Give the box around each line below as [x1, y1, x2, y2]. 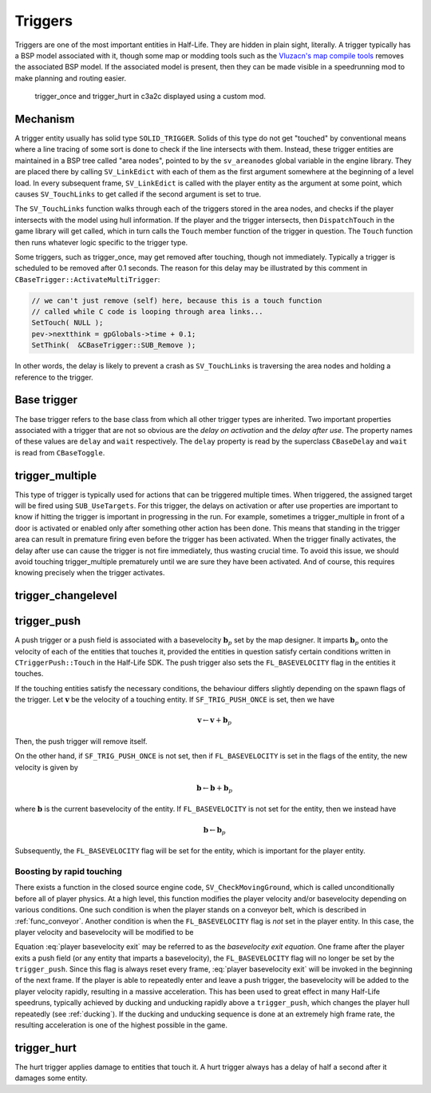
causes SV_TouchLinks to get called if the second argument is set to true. [14, 189, 262, 199]
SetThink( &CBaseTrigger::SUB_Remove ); [31, 340, 196, 350]
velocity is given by [14, 762, 79, 772]
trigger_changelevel [14, 589, 117, 602]
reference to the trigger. [14, 372, 93, 382]
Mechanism [14, 112, 75, 125]
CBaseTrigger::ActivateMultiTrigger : [14, 274, 160, 284]
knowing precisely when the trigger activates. [14, 568, 165, 578]
